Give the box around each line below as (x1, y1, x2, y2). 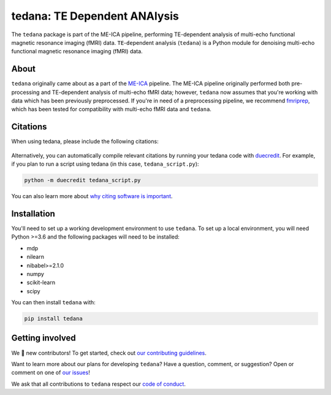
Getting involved (11, 333, 76, 343)
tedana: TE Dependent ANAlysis (11, 9, 179, 23)
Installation (11, 209, 55, 219)
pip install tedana (24, 315, 83, 322)
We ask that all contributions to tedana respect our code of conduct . (11, 380, 186, 388)
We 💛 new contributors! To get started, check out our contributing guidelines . (11, 349, 207, 356)
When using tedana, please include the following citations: (11, 138, 159, 145)
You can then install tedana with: (11, 299, 96, 306)
